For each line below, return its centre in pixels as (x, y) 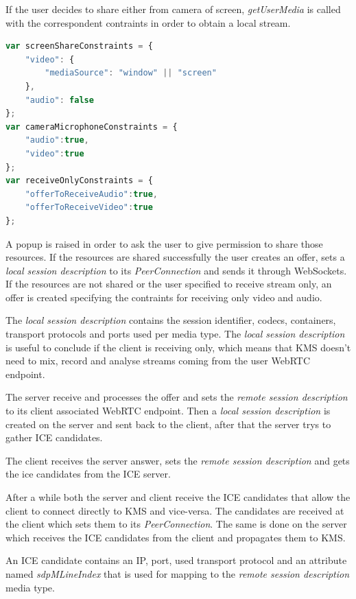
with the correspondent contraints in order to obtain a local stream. (148, 22)
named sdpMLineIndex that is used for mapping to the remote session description (178, 573)
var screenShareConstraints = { (79, 46)
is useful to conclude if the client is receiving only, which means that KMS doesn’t (178, 347)
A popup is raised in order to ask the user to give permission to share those (164, 243)
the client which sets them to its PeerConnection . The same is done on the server (176, 524)
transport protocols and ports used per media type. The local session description (175, 334)
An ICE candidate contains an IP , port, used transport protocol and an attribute (176, 560)
